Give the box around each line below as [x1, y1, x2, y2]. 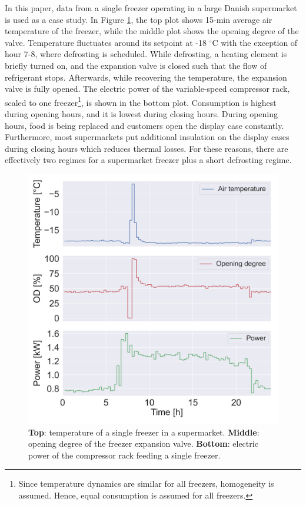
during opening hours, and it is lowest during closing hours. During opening [5, 108, 278, 119]
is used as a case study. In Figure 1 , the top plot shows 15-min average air [5, 13, 272, 25]
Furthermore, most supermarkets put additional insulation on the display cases [5, 131, 290, 143]
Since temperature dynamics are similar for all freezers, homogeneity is [18, 477, 274, 490]
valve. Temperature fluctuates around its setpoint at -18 [5, 36, 207, 48]
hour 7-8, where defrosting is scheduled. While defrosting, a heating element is [5, 48, 287, 60]
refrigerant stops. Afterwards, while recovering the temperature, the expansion [5, 71, 287, 83]
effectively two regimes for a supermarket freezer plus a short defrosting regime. [5, 154, 292, 166]
